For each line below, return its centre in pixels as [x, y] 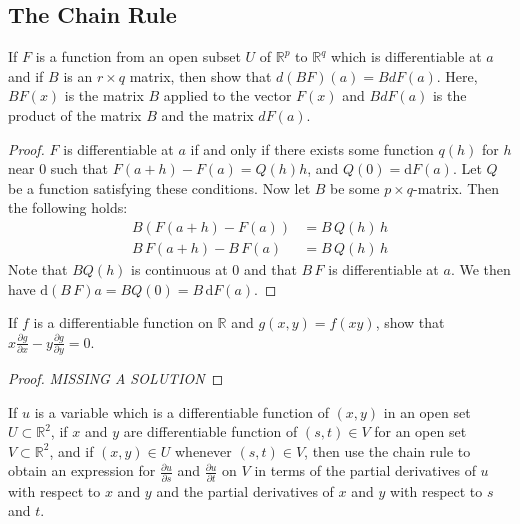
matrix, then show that [200, 75]
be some [355, 187]
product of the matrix [75, 114]
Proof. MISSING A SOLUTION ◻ [116, 378]
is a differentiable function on [123, 322]
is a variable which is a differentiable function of [181, 411]
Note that [38, 269]
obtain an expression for [82, 470]
